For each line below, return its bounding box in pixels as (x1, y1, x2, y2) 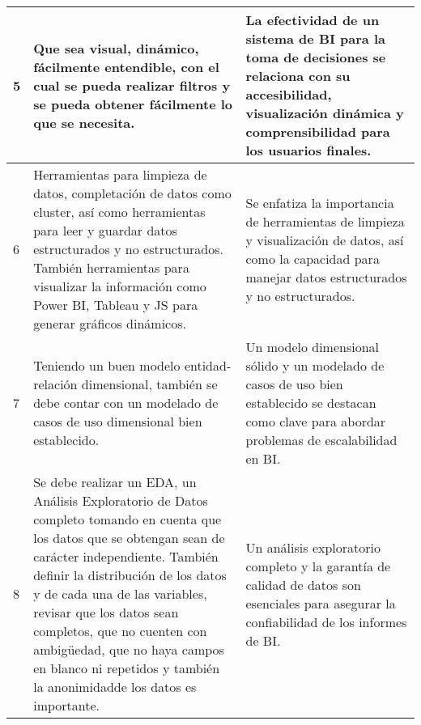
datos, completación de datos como (33, 184, 232, 202)
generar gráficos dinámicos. (33, 314, 186, 333)
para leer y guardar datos (33, 221, 177, 240)
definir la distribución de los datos (33, 566, 227, 584)
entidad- (184, 356, 232, 375)
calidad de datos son (245, 574, 361, 594)
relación (33, 375, 78, 393)
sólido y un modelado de (245, 356, 385, 375)
